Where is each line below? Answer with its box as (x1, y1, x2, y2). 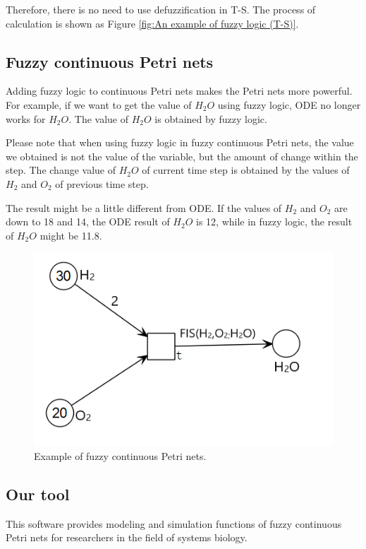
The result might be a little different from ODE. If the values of (6, 200, 282, 215)
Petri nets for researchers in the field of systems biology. (6, 530, 248, 545)
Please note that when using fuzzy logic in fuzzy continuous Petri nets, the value (6, 135, 354, 150)
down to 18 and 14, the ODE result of (6, 214, 170, 229)
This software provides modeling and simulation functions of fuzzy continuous (6, 516, 342, 531)
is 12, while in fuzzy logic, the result (196, 214, 353, 229)
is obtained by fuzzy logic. (154, 111, 267, 126)
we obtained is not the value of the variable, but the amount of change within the (6, 148, 358, 163)
